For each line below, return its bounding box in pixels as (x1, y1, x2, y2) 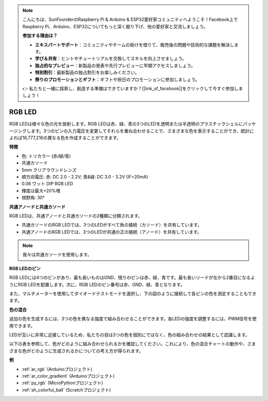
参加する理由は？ (22, 33, 58, 39)
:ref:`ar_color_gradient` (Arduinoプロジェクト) (21, 373, 115, 379)
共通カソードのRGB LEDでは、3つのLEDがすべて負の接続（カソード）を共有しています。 (21, 222, 202, 228)
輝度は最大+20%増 (21, 187, 61, 193)
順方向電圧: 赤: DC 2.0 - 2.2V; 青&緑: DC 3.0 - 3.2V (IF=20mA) (21, 173, 148, 179)
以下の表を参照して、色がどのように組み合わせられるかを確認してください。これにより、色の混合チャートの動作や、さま (9, 341, 256, 347)
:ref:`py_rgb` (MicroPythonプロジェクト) (21, 380, 103, 386)
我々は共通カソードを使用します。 (22, 252, 92, 258)
